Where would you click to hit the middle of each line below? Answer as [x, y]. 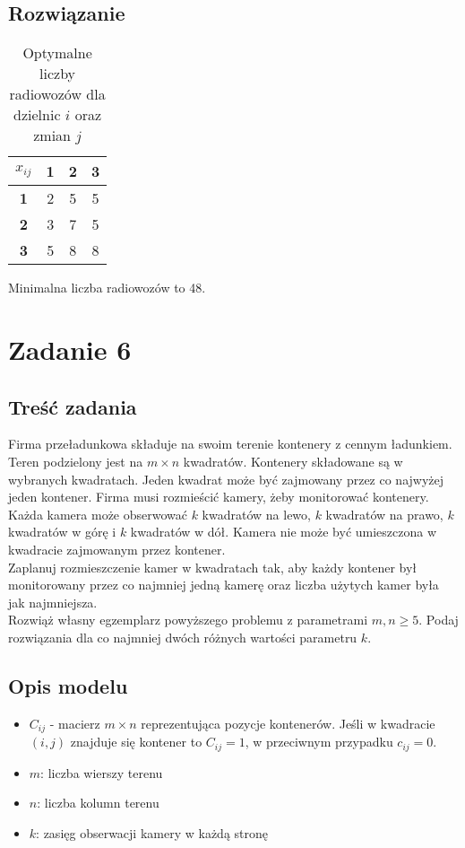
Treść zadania [73, 406]
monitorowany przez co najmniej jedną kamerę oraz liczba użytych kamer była [224, 585]
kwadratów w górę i [62, 532]
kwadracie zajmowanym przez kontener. [117, 549]
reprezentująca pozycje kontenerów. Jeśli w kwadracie [288, 723]
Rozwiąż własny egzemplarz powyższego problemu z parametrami [188, 620]
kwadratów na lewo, [256, 514]
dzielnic [37, 115]
